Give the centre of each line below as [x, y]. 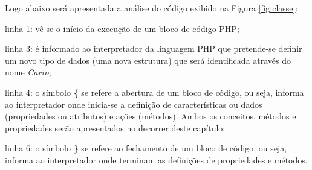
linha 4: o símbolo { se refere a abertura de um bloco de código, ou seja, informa [154, 92]
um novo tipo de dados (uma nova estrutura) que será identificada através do [148, 60]
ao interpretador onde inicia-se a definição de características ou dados [134, 104]
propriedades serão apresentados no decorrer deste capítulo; [115, 127]
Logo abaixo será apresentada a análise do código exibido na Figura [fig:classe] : [151, 8]
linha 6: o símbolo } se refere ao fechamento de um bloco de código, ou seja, [146, 148]
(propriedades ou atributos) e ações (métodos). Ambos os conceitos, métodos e [151, 116]
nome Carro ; [28, 72]
